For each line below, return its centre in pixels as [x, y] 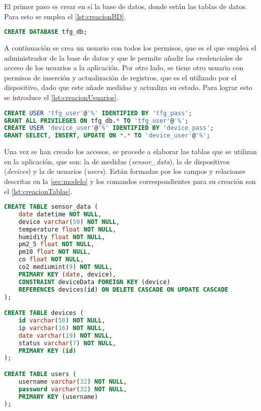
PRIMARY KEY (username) [58, 397]
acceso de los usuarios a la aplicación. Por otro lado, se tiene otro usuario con [124, 67]
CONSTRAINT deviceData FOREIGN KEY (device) [94, 282]
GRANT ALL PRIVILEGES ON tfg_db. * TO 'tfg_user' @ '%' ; [96, 121]
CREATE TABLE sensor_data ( [51, 207]
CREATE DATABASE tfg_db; [46, 32]
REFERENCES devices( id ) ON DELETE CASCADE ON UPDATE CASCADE [123, 289]
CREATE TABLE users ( [40, 374]
